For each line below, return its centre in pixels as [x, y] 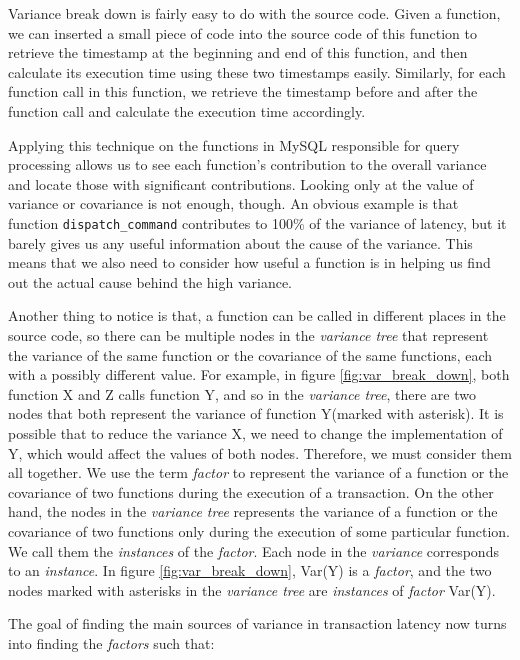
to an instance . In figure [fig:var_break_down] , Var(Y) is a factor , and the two [250, 570]
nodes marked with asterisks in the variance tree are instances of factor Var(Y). [252, 589]
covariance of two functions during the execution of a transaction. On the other [251, 491]
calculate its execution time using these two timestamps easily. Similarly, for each [257, 71]
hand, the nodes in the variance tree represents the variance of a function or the [253, 511]
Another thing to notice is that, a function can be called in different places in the [257, 315]
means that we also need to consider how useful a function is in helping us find [249, 262]
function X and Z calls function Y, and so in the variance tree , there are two [242, 393]
